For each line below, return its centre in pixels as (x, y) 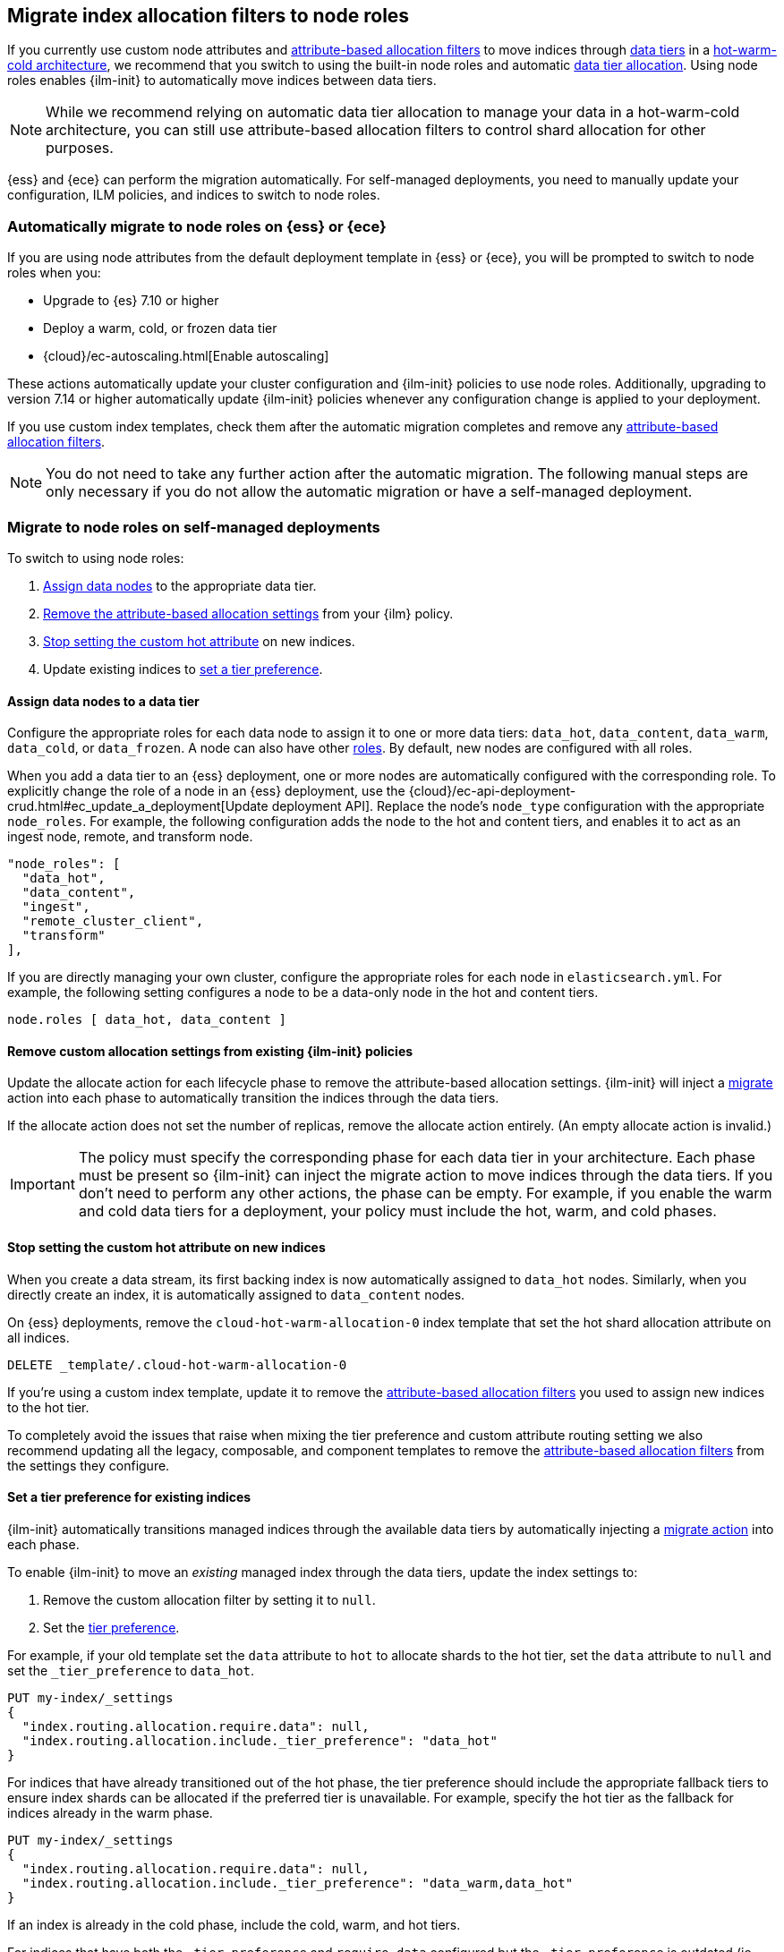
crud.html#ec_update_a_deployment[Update (138, 806)
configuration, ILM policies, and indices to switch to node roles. (194, 195)
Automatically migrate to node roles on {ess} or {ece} (197, 226)
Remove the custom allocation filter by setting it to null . (209, 1599)
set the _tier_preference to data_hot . (131, 1670)
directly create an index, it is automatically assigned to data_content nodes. (236, 1294)
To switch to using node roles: (96, 558)
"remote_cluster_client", (113, 921)
